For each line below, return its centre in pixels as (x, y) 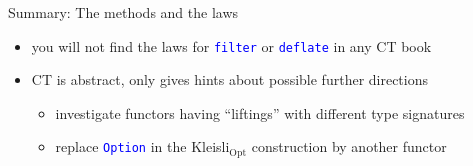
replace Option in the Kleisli (142, 146)
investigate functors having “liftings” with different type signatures (260, 112)
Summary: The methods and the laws (123, 12)
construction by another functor (349, 146)
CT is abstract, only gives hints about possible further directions (230, 79)
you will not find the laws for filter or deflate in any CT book (231, 45)
